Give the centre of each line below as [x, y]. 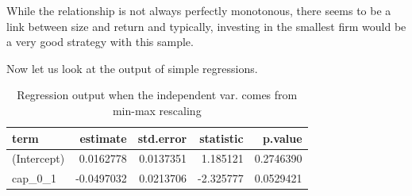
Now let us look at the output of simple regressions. [132, 68]
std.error [162, 138]
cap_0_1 [34, 178]
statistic [221, 138]
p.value [282, 138]
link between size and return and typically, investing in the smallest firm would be [206, 26]
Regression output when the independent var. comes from [157, 95]
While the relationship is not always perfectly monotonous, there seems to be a [199, 10]
